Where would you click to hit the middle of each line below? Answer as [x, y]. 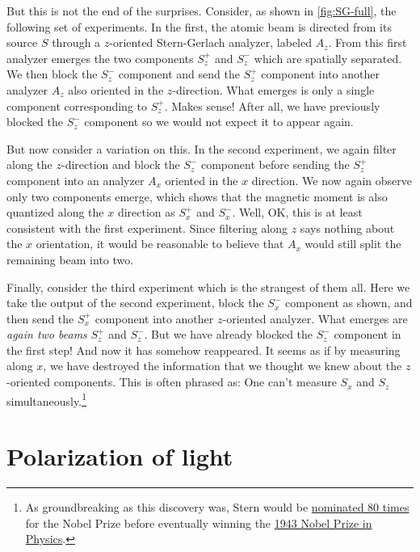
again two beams [47, 334]
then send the [40, 318]
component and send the [179, 74]
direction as [146, 212]
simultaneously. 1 [46, 399]
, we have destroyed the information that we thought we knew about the [223, 366]
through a [76, 42]
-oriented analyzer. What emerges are [315, 318]
